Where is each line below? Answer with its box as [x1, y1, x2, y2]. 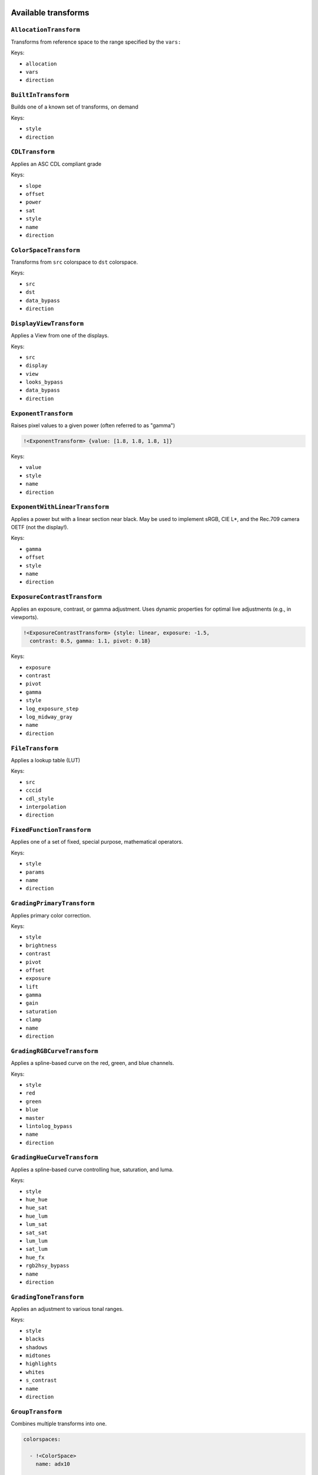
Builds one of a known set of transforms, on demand [11, 103, 138, 110]
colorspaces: [23, 1436, 61, 1443]
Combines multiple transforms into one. [11, 1420, 107, 1427]
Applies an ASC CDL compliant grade [11, 160, 102, 168]
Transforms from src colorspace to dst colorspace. [11, 258, 138, 265]
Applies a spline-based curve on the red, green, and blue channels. [11, 1060, 174, 1067]
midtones [25, 1352, 51, 1359]
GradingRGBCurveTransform [11, 1047, 98, 1055]
